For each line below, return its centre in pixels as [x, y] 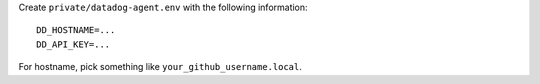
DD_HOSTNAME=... [76, 30]
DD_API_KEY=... [73, 44]
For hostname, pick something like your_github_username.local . [160, 67]
